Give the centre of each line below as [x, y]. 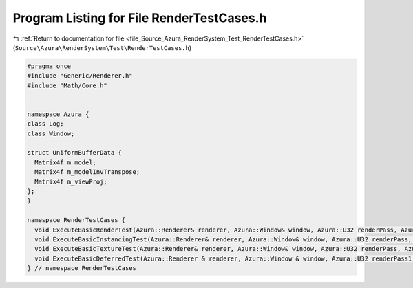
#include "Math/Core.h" [67, 85]
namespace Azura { [58, 114]
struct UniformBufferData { [74, 153]
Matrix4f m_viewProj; [71, 181]
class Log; [45, 124]
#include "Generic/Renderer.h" [80, 76]
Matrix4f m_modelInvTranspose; [87, 172]
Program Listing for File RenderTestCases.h [140, 18]
